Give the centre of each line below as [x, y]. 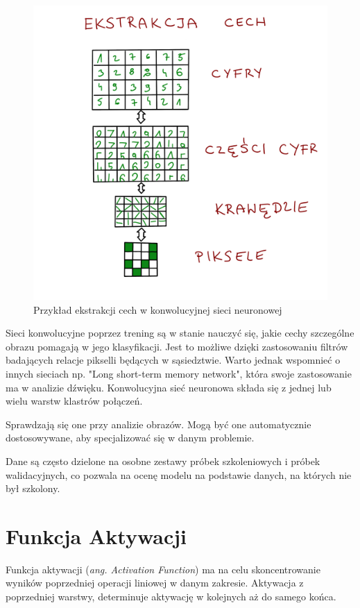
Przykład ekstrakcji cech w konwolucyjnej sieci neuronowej [158, 309]
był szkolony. [33, 488]
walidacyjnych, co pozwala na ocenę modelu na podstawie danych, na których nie [179, 474]
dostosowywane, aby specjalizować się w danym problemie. [130, 438]
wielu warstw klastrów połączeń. [74, 401]
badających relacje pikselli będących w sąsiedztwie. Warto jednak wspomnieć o [173, 360]
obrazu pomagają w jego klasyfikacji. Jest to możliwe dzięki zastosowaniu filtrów [177, 346]
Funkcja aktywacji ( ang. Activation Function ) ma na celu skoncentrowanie [163, 569]
